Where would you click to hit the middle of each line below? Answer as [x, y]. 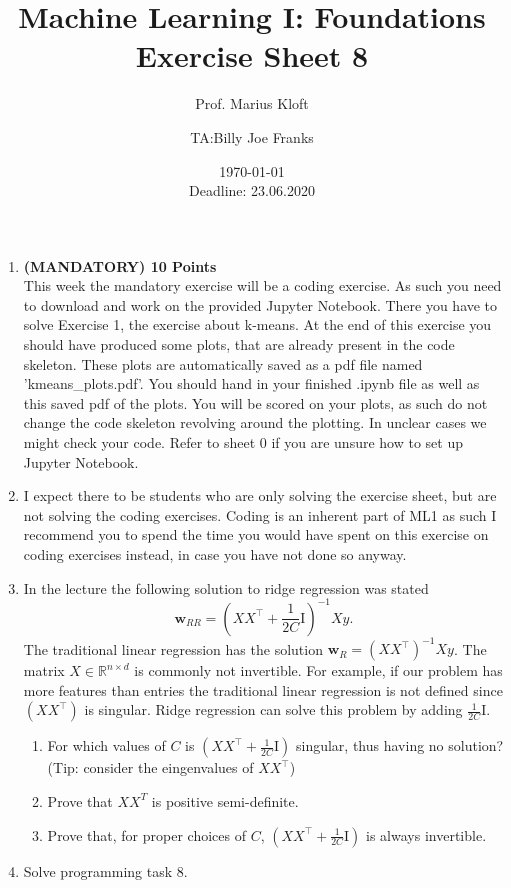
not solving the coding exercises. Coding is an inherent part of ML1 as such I [260, 514]
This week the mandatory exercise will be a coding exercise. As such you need [262, 285]
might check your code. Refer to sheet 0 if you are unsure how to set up [243, 442]
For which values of [106, 745]
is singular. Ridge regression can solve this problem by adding [273, 709]
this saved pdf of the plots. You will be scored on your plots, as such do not [255, 402]
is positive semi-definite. [225, 800]
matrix [44, 670]
